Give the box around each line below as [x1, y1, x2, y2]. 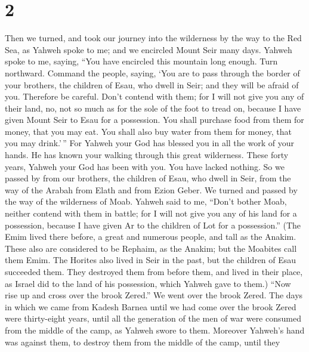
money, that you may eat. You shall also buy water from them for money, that [5, 125, 292, 137]
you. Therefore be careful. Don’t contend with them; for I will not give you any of [5, 90, 304, 103]
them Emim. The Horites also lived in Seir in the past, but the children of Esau [5, 254, 296, 266]
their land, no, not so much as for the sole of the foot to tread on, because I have [5, 101, 301, 114]
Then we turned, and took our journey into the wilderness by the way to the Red [5, 32, 302, 44]
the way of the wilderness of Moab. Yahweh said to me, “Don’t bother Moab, [5, 195, 287, 208]
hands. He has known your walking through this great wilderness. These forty [5, 149, 289, 161]
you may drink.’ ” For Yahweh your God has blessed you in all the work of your [5, 137, 294, 149]
